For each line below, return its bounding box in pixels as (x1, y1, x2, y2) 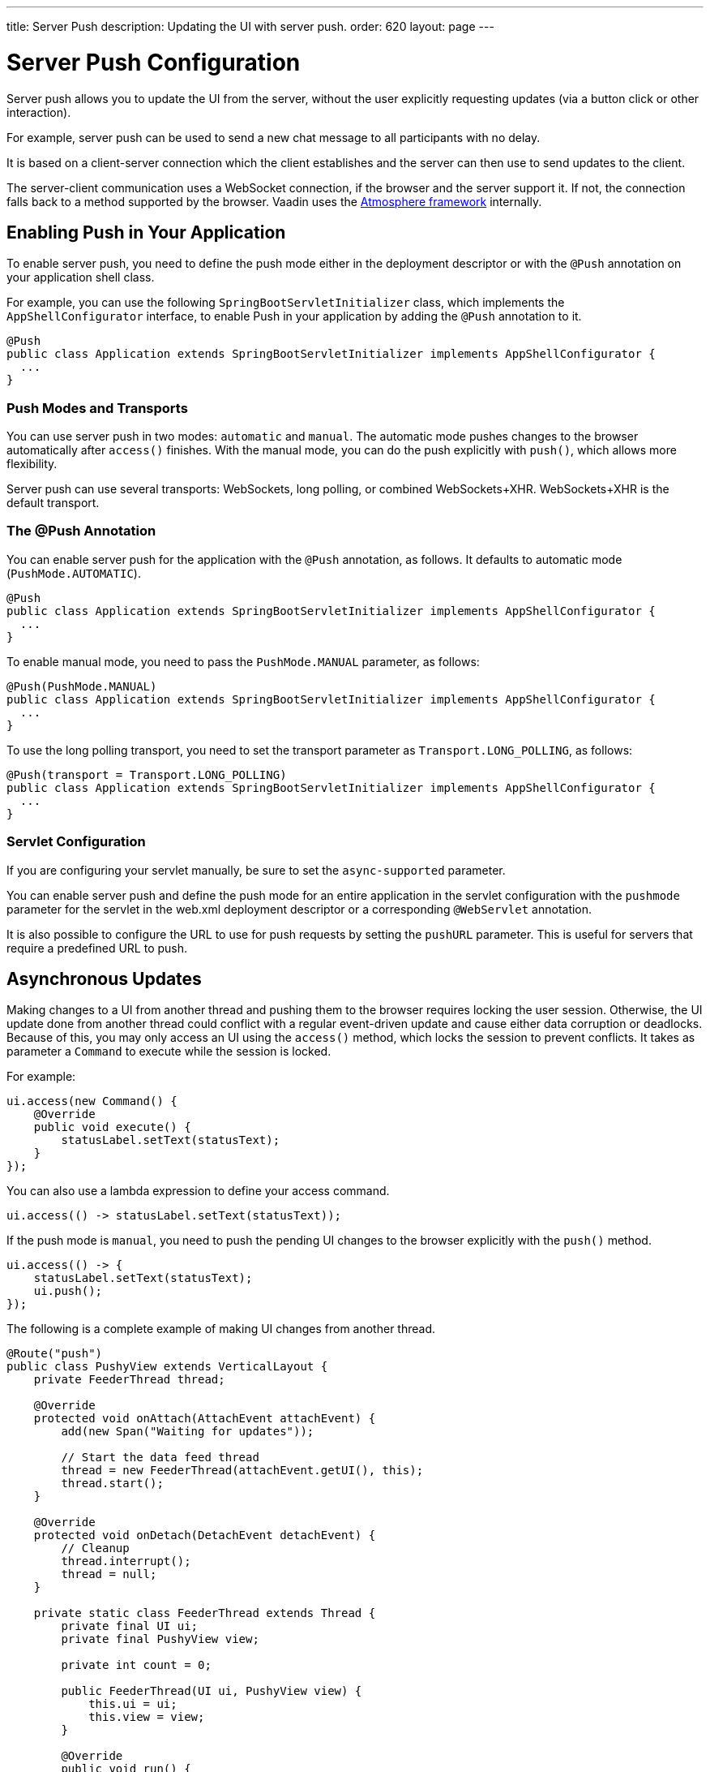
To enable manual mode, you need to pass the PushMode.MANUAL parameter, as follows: (6, 654, 480, 669)
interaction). (6, 105, 71, 119)
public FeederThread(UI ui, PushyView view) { (61, 1684, 362, 1698)
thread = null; (61, 1568, 157, 1581)
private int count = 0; (61, 1658, 212, 1672)
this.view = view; (88, 1710, 205, 1724)
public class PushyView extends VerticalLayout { (6, 1360, 328, 1374)
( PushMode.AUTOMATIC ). (6, 566, 141, 580)
